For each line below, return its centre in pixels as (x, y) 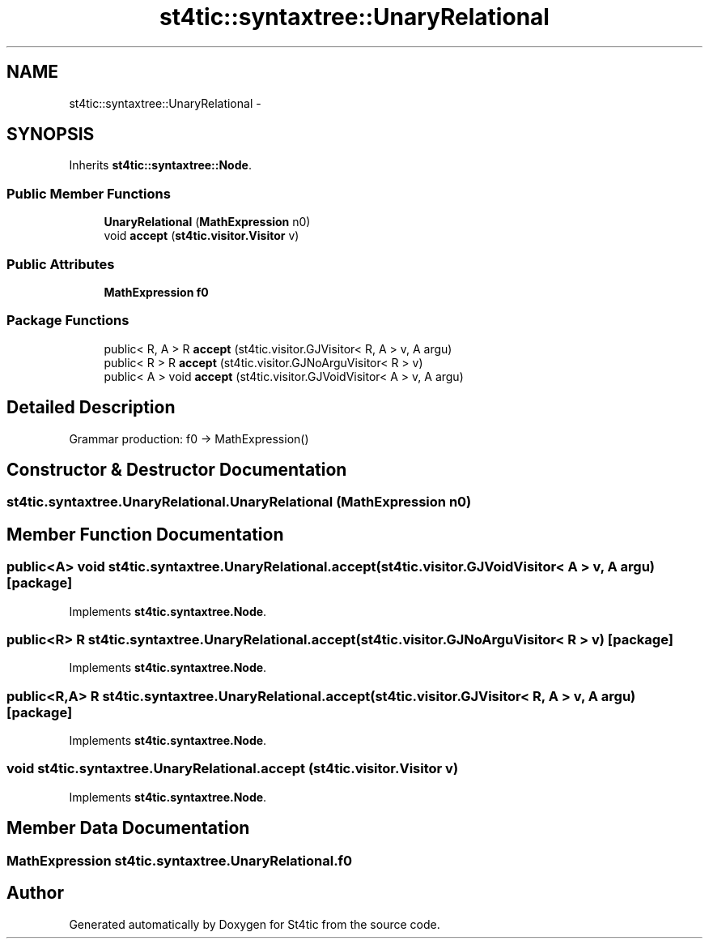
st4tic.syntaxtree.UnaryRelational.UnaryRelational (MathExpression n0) (239, 502)
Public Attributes (61, 264)
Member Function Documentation (145, 534)
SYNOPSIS (51, 135)
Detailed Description (91, 408)
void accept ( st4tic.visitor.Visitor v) (202, 236)
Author (35, 893)
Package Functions (68, 321)
